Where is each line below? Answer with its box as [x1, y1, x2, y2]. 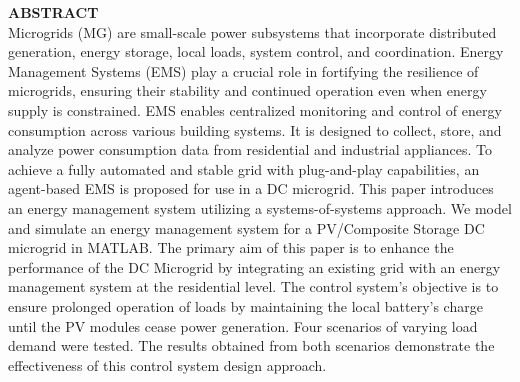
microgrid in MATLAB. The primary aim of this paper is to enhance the [8, 237, 454, 258]
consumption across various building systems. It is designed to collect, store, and [8, 119, 502, 140]
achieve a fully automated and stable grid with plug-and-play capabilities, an [8, 158, 480, 179]
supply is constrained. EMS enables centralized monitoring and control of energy [8, 99, 502, 120]
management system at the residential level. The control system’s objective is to [8, 276, 499, 297]
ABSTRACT [8, 2, 99, 22]
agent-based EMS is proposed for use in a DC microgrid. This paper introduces [8, 178, 494, 199]
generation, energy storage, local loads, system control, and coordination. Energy [8, 41, 504, 62]
